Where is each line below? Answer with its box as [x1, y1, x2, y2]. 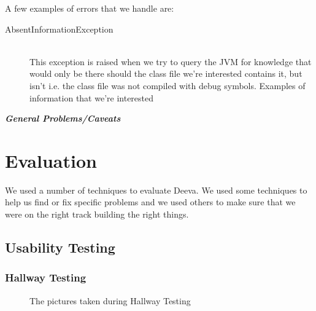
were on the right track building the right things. [5, 208, 189, 221]
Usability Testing [5, 238, 115, 257]
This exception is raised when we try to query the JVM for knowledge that [29, 55, 312, 68]
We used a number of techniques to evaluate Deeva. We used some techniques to [5, 183, 307, 196]
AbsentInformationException [5, 22, 114, 35]
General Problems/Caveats [5, 112, 121, 125]
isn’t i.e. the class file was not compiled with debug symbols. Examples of [29, 79, 306, 92]
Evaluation [5, 148, 97, 173]
